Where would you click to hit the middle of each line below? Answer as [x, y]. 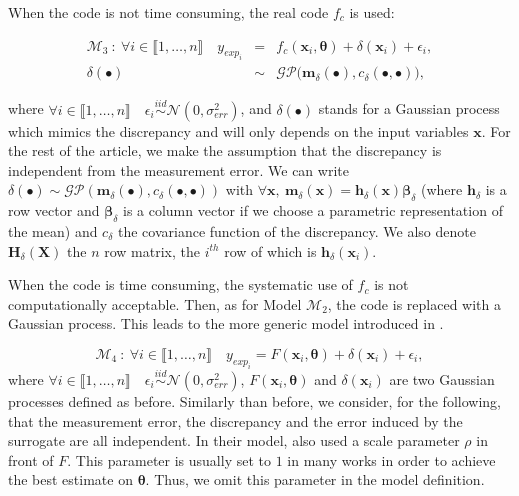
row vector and [54, 210]
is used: [372, 12]
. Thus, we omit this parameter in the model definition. [315, 479]
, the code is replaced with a [414, 303]
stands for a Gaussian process [409, 108]
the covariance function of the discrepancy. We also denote [296, 231]
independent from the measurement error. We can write [178, 169]
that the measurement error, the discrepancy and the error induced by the [235, 420]
